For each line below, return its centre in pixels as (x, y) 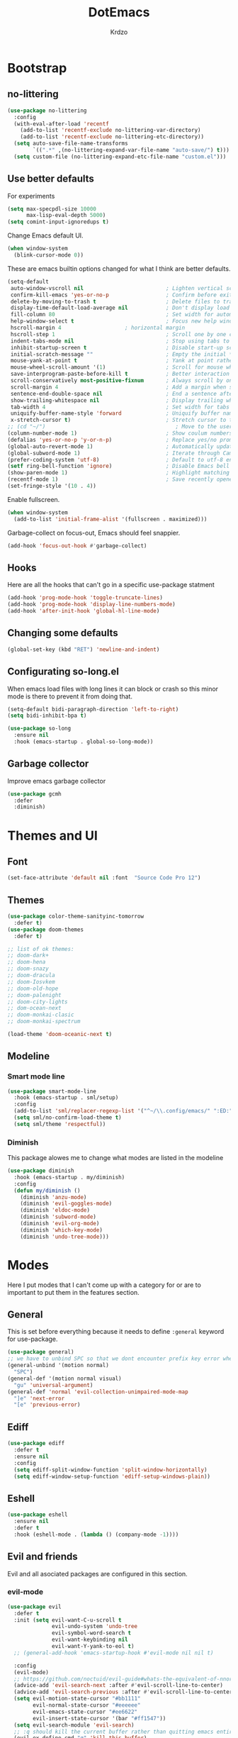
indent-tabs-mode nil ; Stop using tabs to (120, 341)
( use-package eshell (38, 1515)
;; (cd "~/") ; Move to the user (120, 427)
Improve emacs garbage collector (57, 781)
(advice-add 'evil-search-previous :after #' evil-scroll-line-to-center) (125, 1692)
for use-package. (33, 1339)
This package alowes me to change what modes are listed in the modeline (115, 1158)
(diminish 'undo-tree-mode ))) (65, 1237)
